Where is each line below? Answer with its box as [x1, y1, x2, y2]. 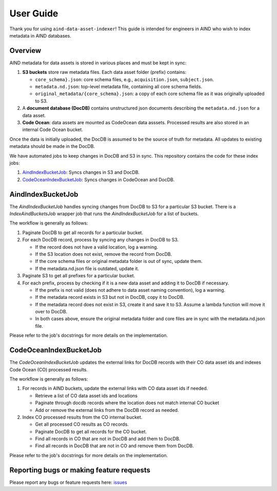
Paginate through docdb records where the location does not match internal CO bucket [35, 400, 220, 406]
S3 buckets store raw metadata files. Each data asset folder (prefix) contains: [22, 69, 187, 75]
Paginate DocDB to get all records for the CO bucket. [35, 428, 147, 435]
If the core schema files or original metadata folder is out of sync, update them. [35, 258, 203, 265]
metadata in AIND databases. [9, 32, 71, 39]
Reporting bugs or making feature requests [9, 465, 151, 475]
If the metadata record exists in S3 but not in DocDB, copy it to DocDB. [35, 294, 185, 300]
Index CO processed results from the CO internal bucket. [22, 414, 143, 420]
